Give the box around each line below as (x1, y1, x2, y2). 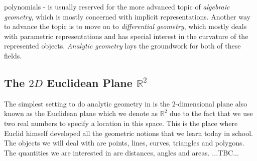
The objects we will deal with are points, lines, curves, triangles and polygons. (4, 137, 244, 148)
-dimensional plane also (175, 98, 247, 108)
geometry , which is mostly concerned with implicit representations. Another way (4, 11, 250, 21)
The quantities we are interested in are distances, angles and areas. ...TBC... (4, 147, 239, 157)
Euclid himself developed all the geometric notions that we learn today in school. (4, 127, 253, 138)
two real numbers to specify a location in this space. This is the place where (4, 117, 238, 128)
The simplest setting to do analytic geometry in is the (4, 98, 170, 108)
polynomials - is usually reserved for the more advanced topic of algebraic (4, 1, 230, 11)
